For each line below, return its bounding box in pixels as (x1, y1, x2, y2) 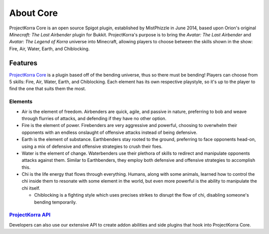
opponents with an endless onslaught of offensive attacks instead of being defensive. (21, 129, 198, 135)
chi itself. (21, 185, 40, 191)
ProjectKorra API (9, 212, 51, 219)
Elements (9, 98, 33, 105)
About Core (9, 7, 58, 18)
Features (9, 59, 37, 67)
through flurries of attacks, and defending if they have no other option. (21, 115, 167, 121)
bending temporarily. (34, 199, 77, 205)
